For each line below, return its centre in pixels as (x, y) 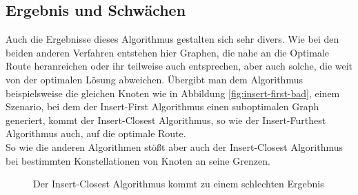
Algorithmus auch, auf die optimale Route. (96, 133)
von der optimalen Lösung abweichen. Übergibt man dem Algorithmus (154, 79)
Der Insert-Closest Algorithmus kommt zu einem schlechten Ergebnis (179, 184)
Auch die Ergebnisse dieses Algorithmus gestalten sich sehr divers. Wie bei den (172, 39)
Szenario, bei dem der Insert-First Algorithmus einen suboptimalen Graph (162, 106)
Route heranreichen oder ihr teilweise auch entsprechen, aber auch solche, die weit (179, 66)
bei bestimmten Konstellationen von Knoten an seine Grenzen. (138, 160)
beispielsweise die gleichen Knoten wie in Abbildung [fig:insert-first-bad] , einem (173, 93)
